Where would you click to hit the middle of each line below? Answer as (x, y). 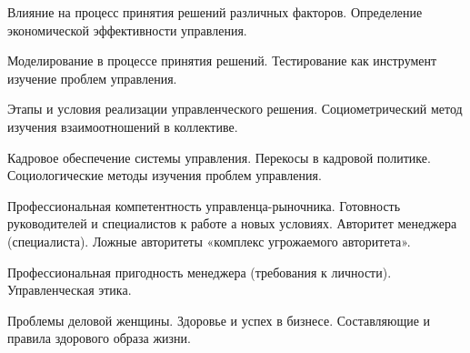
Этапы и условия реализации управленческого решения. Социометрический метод (235, 109)
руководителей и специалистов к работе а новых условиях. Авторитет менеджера (232, 223)
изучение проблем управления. (92, 78)
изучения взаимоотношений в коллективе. (123, 126)
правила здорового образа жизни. (99, 338)
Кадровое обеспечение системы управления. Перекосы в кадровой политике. (219, 157)
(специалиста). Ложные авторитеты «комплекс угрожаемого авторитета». (209, 241)
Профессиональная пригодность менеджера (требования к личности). (200, 272)
